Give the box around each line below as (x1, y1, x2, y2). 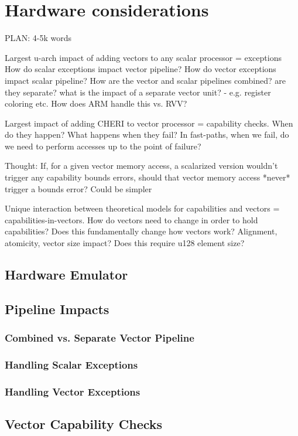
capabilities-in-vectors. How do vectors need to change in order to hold (5, 213, 258, 226)
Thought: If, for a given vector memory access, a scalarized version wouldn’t (5, 159, 278, 172)
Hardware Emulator (5, 265, 128, 284)
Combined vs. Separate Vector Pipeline (5, 331, 194, 345)
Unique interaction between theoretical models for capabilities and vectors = (5, 202, 280, 214)
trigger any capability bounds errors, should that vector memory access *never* (5, 171, 290, 183)
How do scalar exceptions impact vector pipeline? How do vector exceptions (5, 63, 276, 75)
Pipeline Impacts (5, 299, 109, 318)
